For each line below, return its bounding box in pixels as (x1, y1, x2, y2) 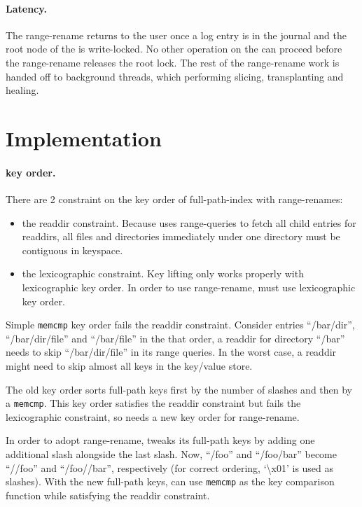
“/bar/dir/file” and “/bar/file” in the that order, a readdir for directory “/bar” (6, 331, 345, 345)
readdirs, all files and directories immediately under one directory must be (22, 229, 340, 244)
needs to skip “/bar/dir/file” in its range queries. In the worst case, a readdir (6, 345, 337, 359)
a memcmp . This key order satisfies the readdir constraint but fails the (6, 396, 301, 410)
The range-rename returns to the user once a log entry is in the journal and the (6, 27, 347, 42)
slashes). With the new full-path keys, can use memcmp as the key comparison (6, 474, 335, 489)
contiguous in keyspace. (22, 242, 123, 257)
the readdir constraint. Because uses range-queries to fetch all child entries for (22, 215, 356, 230)
